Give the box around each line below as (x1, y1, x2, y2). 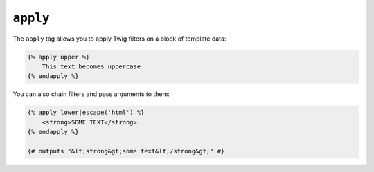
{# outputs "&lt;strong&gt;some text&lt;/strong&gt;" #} (27, 147, 225, 155)
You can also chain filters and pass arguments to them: (12, 90, 170, 98)
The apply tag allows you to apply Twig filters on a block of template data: (12, 35, 226, 43)
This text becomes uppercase (42, 62, 141, 70)
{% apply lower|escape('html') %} (27, 108, 145, 117)
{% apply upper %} (27, 52, 90, 61)
